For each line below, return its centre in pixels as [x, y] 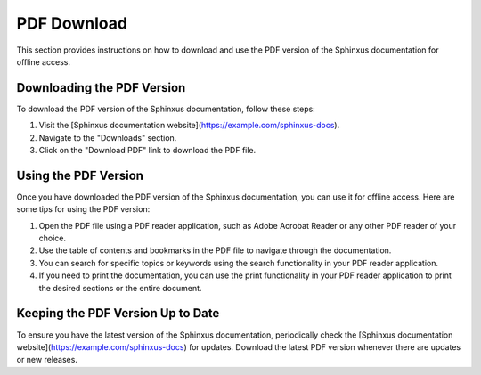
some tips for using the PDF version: [83, 209]
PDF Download [72, 23]
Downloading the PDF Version [101, 88]
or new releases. [47, 360]
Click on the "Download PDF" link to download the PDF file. [147, 151]
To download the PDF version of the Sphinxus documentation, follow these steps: [166, 109]
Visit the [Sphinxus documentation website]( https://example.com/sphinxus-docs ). [189, 126]
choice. [53, 238]
